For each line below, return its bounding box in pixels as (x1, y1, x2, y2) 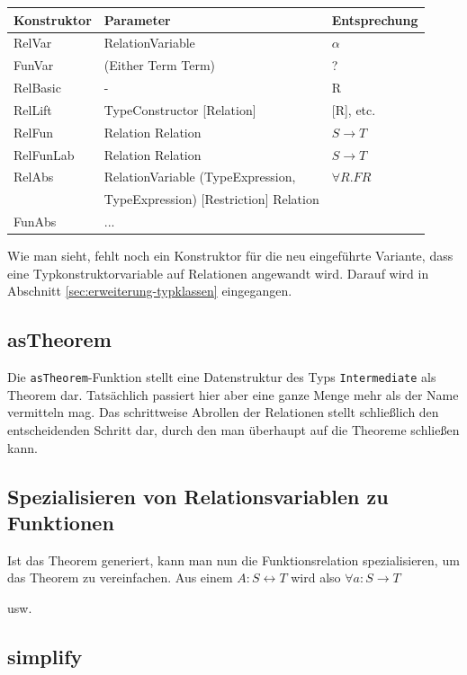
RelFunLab (13, 145, 75, 164)
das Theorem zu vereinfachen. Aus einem (7, 568, 233, 587)
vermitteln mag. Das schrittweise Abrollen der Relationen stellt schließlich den (7, 403, 439, 422)
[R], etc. (331, 100, 376, 119)
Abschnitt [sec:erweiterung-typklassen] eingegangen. (7, 281, 292, 300)
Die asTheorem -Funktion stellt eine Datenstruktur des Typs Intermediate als (7, 368, 436, 386)
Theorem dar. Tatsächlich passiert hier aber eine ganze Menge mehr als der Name (7, 385, 459, 404)
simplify (7, 642, 83, 670)
